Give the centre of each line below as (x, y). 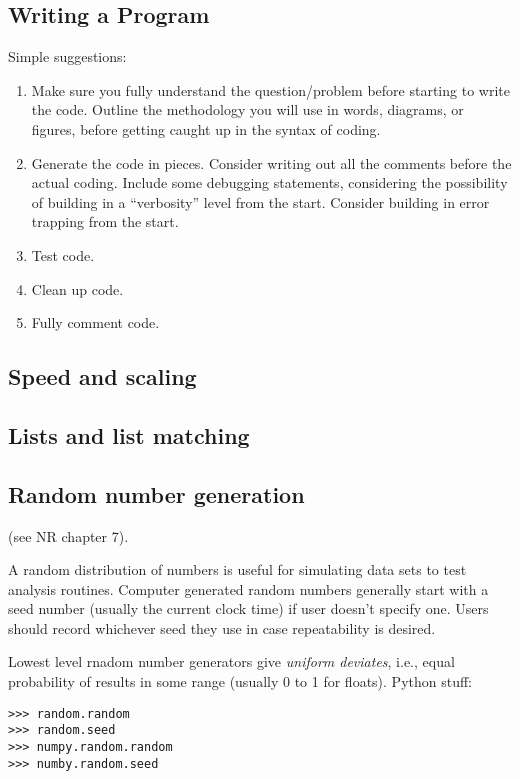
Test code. (63, 254)
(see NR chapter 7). (68, 535)
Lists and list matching (129, 434)
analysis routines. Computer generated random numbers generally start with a (248, 588)
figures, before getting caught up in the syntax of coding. (206, 128)
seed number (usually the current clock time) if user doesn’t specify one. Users (248, 608)
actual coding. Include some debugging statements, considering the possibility (269, 182)
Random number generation (156, 493)
